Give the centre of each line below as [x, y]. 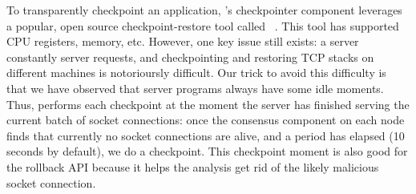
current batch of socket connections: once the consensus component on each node [206, 120]
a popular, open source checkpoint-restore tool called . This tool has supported [203, 25]
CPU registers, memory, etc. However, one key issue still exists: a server [183, 41]
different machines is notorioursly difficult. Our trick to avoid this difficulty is [196, 73]
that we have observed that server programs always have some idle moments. [195, 88]
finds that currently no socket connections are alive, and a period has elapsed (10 [206, 135]
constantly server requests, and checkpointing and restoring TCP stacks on [190, 57]
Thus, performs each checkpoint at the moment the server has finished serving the [208, 104]
